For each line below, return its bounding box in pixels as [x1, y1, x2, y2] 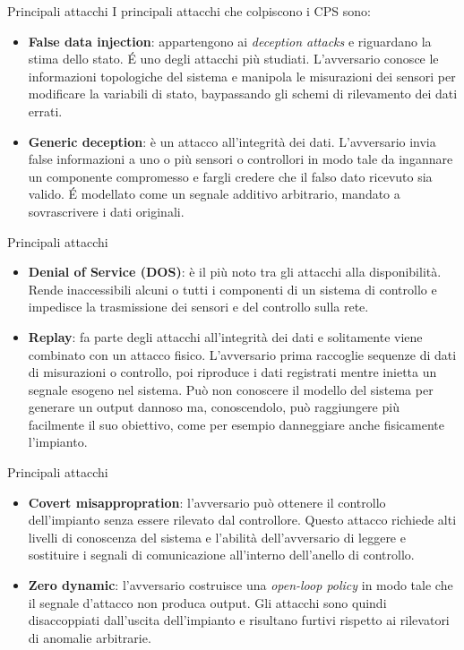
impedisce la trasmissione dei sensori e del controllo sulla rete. [28, 297, 369, 316]
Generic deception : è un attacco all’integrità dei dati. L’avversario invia [28, 132, 436, 150]
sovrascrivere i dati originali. [28, 201, 185, 220]
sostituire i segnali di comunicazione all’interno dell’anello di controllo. [28, 545, 415, 564]
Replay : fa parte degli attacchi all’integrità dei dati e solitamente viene [28, 327, 423, 346]
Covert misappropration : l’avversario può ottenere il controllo [28, 492, 386, 511]
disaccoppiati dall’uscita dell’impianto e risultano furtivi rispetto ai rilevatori [28, 611, 450, 629]
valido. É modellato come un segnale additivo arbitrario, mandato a [28, 184, 400, 203]
